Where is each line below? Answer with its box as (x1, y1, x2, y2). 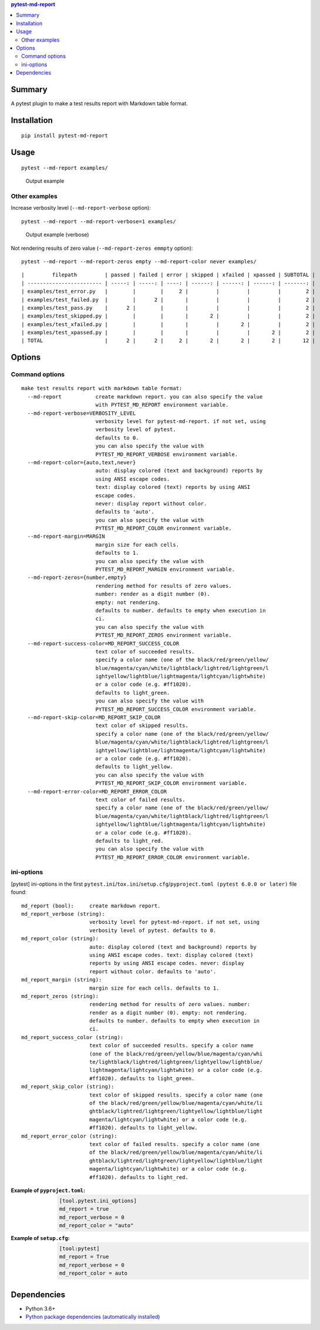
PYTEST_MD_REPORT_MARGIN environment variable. (95, 566, 235, 573)
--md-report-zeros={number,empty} (27, 574, 127, 581)
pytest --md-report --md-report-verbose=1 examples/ (21, 218, 176, 225)
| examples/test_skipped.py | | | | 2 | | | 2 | (21, 313, 315, 320)
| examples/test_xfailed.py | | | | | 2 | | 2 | (21, 321, 315, 327)
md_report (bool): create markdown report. (21, 902, 161, 909)
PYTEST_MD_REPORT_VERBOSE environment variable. (95, 451, 238, 458)
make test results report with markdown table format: (21, 385, 183, 392)
